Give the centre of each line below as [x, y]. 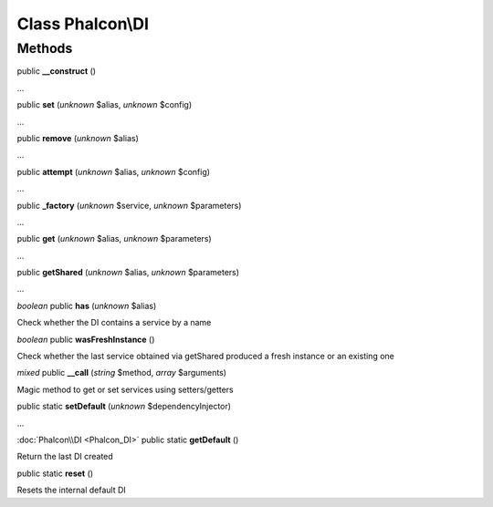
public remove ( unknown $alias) [78, 138]
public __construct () [56, 71]
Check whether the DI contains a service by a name [114, 323]
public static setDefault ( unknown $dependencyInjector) [124, 407]
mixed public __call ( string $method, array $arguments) [122, 373]
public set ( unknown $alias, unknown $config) [104, 105]
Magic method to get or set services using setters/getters [125, 389]
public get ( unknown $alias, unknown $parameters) [114, 239]
